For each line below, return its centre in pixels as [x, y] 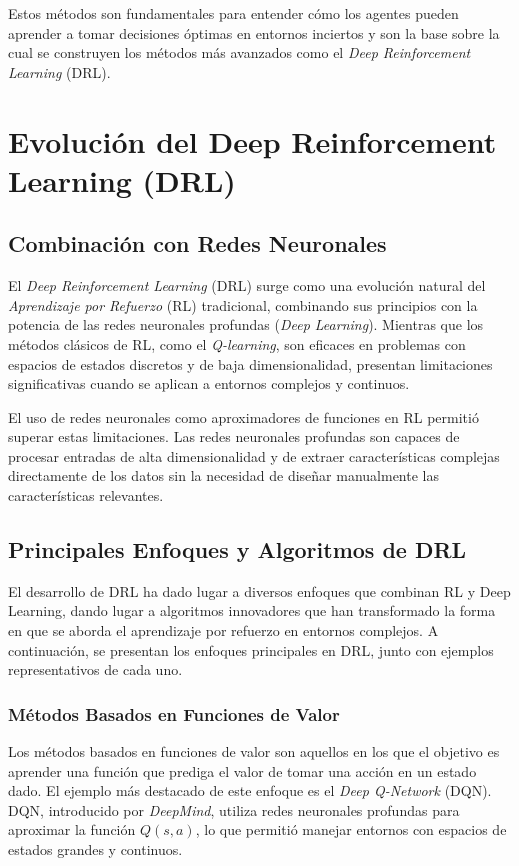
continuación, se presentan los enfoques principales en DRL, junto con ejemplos [251, 649]
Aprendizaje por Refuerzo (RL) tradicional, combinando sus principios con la [243, 304]
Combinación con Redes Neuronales [197, 243]
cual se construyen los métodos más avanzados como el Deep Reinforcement [239, 52]
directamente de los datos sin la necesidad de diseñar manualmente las [223, 475]
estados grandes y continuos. [95, 849]
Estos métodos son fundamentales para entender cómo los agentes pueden [233, 13]
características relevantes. [86, 495]
